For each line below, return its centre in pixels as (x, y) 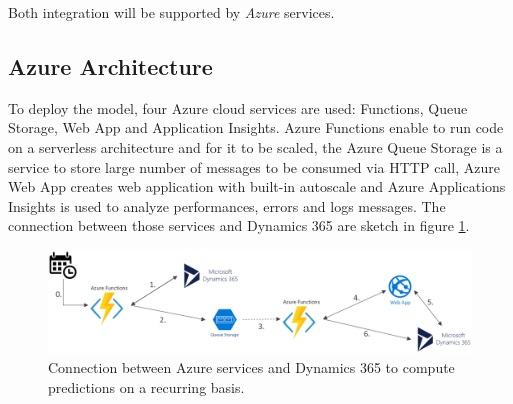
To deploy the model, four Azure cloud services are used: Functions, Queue (238, 107)
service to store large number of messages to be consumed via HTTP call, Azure (254, 166)
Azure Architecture (110, 65)
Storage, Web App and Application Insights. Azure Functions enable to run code (256, 127)
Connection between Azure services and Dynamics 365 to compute (251, 367)
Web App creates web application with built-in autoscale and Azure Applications (257, 186)
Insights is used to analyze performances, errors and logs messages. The (227, 205)
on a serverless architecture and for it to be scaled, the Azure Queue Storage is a (255, 146)
